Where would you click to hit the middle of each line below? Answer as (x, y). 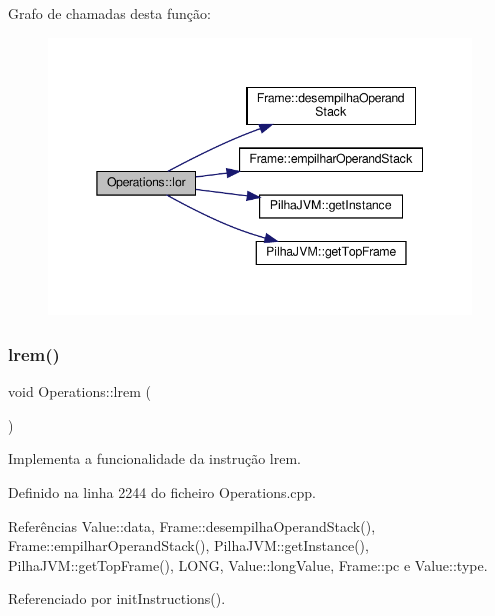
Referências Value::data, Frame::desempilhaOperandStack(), (192, 525)
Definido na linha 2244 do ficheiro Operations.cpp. (162, 491)
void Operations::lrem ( (79, 391)
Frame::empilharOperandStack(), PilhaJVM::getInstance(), (188, 545)
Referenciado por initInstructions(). (117, 598)
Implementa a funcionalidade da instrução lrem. (155, 458)
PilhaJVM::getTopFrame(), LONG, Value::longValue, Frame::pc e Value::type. (248, 564)
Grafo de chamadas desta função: (109, 13)
